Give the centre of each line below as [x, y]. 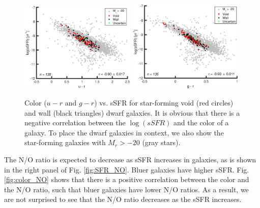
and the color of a [201, 123]
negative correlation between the [75, 123]
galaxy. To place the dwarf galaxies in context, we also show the [124, 132]
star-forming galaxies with [65, 142]
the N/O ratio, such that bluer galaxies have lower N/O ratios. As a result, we [126, 189]
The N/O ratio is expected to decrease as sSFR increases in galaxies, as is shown [130, 159]
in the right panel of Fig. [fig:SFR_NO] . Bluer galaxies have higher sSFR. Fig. [127, 169]
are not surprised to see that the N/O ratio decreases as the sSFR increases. [123, 199]
